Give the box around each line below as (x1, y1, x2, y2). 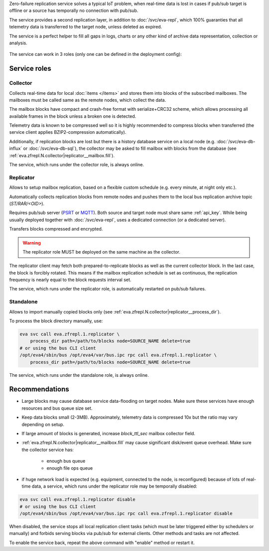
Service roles (9, 64, 52, 73)
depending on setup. (21, 421, 65, 427)
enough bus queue (46, 458, 86, 464)
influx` (9, 145, 22, 152)
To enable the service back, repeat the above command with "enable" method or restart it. (9, 540, 195, 546)
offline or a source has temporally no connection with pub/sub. (9, 7, 138, 13)
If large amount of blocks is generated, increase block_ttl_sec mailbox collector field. (21, 430, 195, 436)
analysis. (9, 40, 27, 46)
